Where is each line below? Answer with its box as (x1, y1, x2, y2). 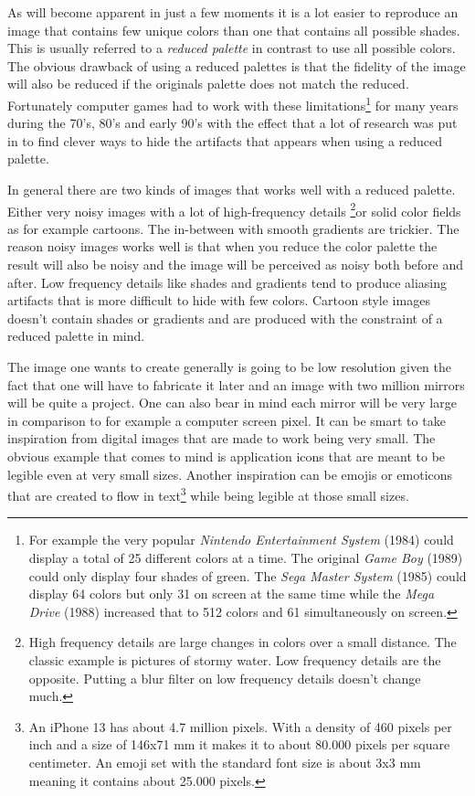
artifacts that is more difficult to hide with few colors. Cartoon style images (7, 291, 430, 310)
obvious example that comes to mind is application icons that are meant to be (7, 446, 446, 465)
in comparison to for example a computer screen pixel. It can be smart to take (7, 410, 446, 430)
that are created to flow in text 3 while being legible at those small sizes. (7, 483, 409, 504)
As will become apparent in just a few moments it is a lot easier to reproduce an (7, 3, 459, 21)
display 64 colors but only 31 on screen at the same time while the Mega (28, 584, 435, 603)
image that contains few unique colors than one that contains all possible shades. (7, 20, 460, 39)
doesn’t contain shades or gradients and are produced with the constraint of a (7, 308, 443, 327)
